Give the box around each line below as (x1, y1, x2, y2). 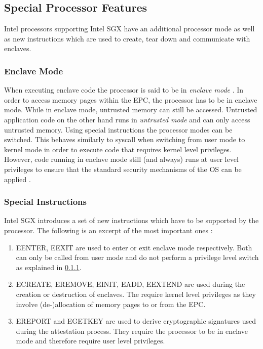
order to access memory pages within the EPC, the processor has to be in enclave (4, 94, 257, 105)
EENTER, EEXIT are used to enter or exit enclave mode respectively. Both (16, 242, 252, 252)
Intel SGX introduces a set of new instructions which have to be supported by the (4, 215, 259, 226)
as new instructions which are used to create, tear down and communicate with (4, 33, 250, 43)
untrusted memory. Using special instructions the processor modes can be (4, 124, 233, 135)
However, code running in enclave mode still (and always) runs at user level (4, 154, 239, 164)
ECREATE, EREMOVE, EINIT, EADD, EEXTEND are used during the (16, 279, 245, 289)
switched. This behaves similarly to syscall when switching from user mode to (4, 134, 245, 145)
